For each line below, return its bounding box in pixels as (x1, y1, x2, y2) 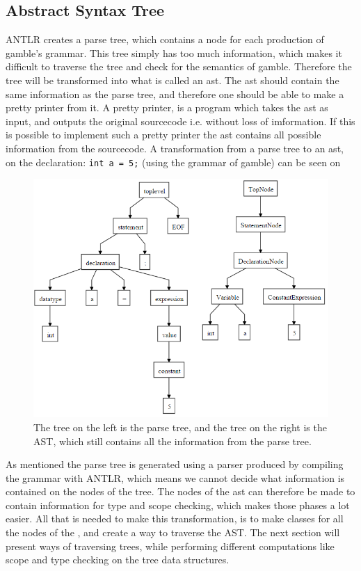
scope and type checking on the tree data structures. (6, 552, 230, 567)
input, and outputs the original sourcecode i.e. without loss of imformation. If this (6, 113, 355, 128)
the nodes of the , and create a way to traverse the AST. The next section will (6, 525, 340, 540)
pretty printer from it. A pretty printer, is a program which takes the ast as (6, 100, 328, 115)
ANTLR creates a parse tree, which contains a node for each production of (6, 32, 324, 47)
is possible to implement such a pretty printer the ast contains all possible (6, 127, 321, 142)
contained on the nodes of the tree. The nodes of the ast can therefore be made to (6, 484, 355, 499)
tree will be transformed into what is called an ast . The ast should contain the (6, 72, 339, 87)
